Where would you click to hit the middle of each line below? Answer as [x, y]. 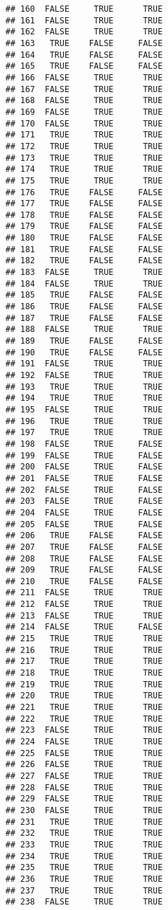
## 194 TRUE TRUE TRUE [84, 398]
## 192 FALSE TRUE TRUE [84, 375]
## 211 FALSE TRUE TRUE [84, 593]
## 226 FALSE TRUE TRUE [84, 765]
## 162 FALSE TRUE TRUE [84, 32]
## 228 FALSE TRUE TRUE [84, 787]
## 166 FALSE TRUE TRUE [84, 77]
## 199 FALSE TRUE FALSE [84, 455]
